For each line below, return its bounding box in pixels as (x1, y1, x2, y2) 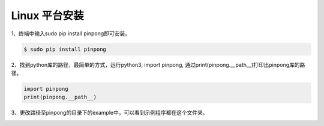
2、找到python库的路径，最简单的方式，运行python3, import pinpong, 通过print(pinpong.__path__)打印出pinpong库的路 (11, 61, 305, 68)
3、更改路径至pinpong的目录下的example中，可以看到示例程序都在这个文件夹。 (11, 109, 208, 116)
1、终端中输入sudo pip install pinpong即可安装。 (11, 30, 131, 37)
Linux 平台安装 (11, 9, 84, 22)
